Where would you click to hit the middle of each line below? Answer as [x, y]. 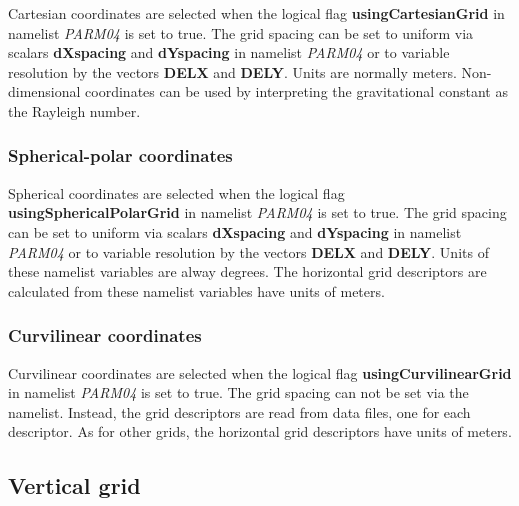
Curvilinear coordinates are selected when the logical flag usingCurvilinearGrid [260, 372]
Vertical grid [74, 485]
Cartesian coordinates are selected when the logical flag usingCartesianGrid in [256, 13]
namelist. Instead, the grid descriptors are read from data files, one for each [239, 411]
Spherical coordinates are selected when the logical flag [176, 192]
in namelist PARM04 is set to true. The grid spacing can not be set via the [238, 392]
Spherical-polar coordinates [120, 155]
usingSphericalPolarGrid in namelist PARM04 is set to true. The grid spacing [257, 212]
